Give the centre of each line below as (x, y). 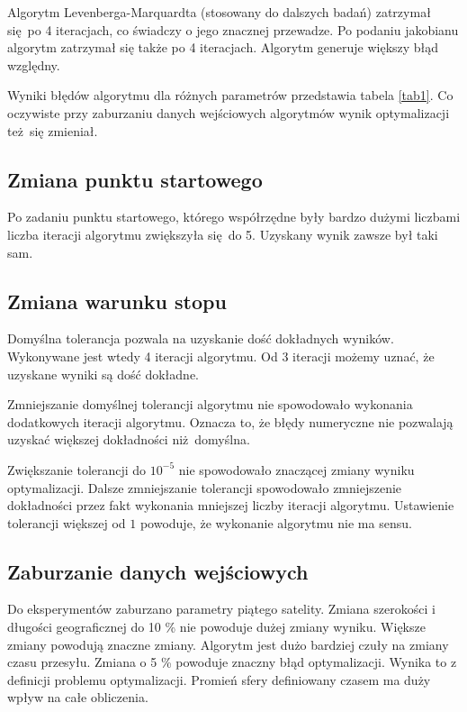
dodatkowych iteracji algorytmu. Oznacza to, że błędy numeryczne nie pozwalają (230, 421)
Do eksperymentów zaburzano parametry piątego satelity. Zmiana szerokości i (221, 609)
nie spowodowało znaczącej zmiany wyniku (296, 469)
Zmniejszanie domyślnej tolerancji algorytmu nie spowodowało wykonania (210, 404)
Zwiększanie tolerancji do (77, 469)
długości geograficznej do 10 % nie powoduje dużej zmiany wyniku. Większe (216, 627)
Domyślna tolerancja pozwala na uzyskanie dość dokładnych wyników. (201, 338)
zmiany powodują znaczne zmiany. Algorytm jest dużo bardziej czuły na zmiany (228, 644)
